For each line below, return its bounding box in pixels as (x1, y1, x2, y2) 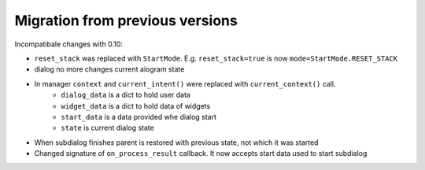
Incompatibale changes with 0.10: (14, 39, 124, 49)
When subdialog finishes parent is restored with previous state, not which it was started (34, 138, 319, 147)
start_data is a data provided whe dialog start (61, 112, 216, 121)
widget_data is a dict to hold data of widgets (61, 101, 211, 110)
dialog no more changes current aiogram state (34, 65, 185, 74)
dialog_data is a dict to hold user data (61, 91, 190, 100)
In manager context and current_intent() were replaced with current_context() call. (34, 79, 336, 88)
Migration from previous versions (14, 12, 238, 29)
